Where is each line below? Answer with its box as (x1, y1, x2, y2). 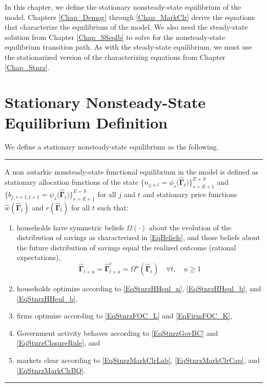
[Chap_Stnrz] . (5, 61, 50, 72)
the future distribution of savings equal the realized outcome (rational (16, 242, 236, 252)
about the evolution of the (149, 222, 232, 232)
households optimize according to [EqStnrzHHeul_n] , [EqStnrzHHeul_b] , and (16, 283, 261, 294)
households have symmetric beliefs (16, 222, 125, 232)
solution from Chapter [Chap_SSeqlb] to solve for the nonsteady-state (5, 31, 225, 42)
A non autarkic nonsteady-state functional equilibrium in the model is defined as (5, 166, 259, 177)
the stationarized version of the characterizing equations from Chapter (5, 51, 225, 62)
